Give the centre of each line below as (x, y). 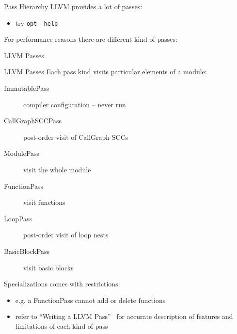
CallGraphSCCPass (33, 121)
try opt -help (37, 23)
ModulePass (22, 153)
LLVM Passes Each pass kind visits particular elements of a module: (105, 72)
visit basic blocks (48, 267)
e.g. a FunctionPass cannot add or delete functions (90, 300)
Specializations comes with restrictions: (62, 284)
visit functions (44, 202)
